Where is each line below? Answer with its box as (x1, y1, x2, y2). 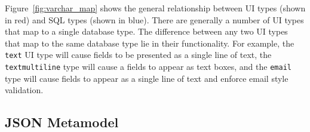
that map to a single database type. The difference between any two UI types (5, 25, 288, 38)
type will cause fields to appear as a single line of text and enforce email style (5, 72, 288, 84)
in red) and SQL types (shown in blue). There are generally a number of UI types (5, 13, 304, 26)
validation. (5, 84, 44, 96)
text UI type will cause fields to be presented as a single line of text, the (5, 48, 272, 61)
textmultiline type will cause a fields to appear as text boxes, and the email (5, 60, 291, 73)
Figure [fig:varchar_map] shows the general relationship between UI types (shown (5, 2, 306, 14)
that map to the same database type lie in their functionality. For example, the (5, 36, 294, 49)
